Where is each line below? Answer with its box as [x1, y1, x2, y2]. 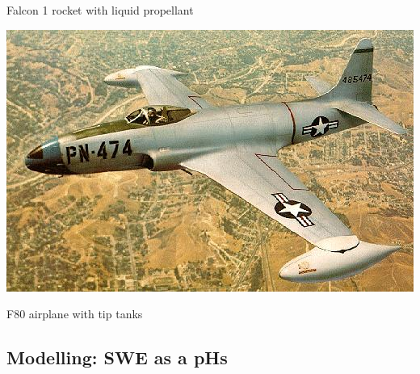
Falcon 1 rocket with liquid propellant [6, 2, 194, 18]
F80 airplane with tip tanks [6, 305, 143, 322]
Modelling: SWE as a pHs [6, 345, 228, 370]
